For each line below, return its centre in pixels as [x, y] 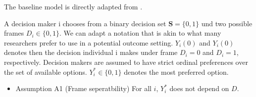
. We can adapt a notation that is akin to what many [140, 33]
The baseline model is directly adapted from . [73, 6]
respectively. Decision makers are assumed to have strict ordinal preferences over [126, 62]
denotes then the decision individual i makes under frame [91, 52]
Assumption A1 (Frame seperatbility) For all [83, 88]
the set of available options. [46, 72]
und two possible [227, 23]
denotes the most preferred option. [176, 72]
